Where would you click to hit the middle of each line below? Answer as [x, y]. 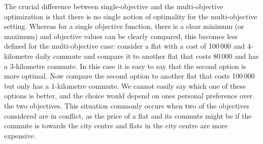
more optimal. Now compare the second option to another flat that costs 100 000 [129, 76]
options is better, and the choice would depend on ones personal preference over [128, 96]
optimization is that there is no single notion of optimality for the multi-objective [131, 16]
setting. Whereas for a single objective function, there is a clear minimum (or [124, 26]
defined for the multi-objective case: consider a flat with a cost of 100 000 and [125, 46]
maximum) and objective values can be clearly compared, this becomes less [121, 36]
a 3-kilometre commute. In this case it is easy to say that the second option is [125, 66]
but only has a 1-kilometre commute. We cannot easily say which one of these [125, 85]
